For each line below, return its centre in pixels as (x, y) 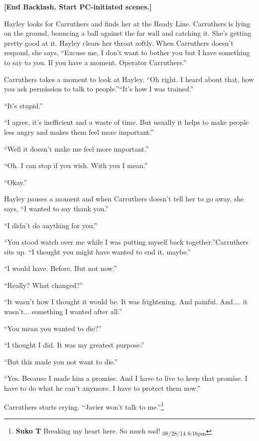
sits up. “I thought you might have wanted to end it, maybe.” (98, 251)
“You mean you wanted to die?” (53, 328)
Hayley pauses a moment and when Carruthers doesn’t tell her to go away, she (124, 199)
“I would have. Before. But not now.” (61, 268)
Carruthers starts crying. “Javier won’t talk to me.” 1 (84, 406)
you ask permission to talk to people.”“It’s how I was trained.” (99, 89)
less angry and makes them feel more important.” (79, 132)
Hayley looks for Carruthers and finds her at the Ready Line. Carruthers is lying (127, 23)
